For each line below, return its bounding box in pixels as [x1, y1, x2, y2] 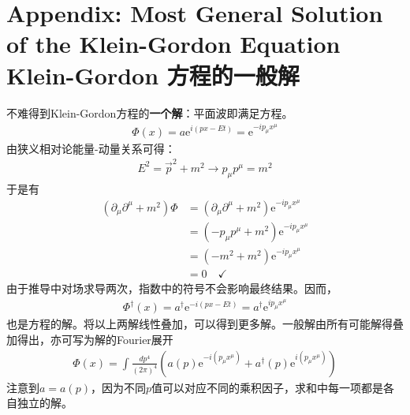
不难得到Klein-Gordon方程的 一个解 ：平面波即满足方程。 [6, 104, 293, 121]
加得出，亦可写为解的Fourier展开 [6, 331, 173, 348]
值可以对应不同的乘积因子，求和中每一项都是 [151, 379, 384, 395]
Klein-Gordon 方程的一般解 [6, 58, 300, 91]
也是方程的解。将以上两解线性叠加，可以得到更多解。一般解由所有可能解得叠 [6, 316, 404, 332]
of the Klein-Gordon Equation [6, 28, 341, 60]
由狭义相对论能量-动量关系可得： [6, 140, 176, 156]
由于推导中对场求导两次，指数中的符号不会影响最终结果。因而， [6, 280, 337, 297]
